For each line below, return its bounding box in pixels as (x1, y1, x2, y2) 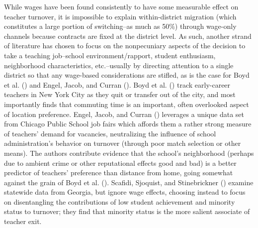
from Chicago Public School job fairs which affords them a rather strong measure (4, 118, 252, 129)
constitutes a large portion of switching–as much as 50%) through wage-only (4, 21, 237, 31)
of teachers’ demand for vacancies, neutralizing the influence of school (4, 128, 216, 138)
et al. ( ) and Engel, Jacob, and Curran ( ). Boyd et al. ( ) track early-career (4, 79, 231, 90)
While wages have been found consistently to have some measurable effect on (4, 1, 239, 11)
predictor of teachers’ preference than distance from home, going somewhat (4, 167, 233, 178)
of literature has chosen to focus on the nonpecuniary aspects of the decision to (4, 40, 246, 51)
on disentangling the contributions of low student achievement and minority (4, 196, 235, 207)
